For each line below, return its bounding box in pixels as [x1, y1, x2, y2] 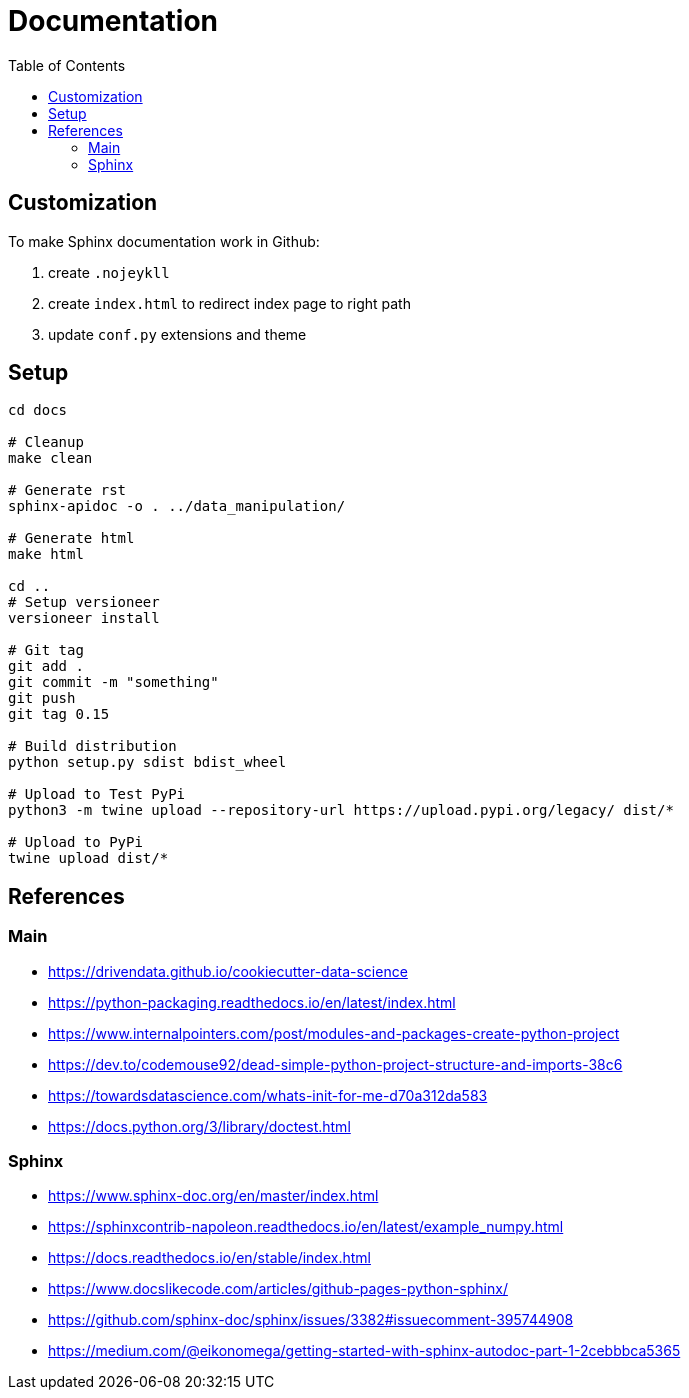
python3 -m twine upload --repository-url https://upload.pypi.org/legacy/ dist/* [8, 802, 674, 819]
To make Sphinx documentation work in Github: [8, 232, 320, 250]
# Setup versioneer [8, 594, 160, 611]
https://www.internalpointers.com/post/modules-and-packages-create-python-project [48, 1024, 620, 1042]
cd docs [8, 402, 68, 419]
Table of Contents [8, 56, 126, 74]
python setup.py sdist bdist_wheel [8, 754, 287, 771]
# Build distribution [8, 738, 177, 755]
